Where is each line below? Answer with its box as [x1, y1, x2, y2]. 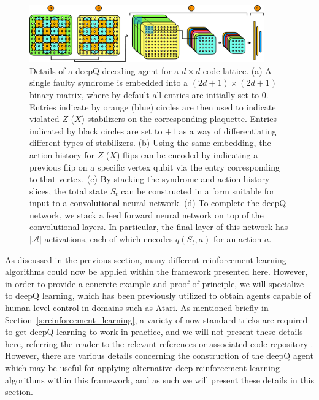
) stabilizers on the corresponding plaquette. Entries [81, 112, 277, 125]
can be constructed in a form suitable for [121, 184, 275, 197]
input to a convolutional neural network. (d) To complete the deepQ [29, 196, 286, 209]
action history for [29, 148, 94, 161]
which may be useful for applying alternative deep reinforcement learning [5, 361, 280, 374]
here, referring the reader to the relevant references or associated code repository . [5, 337, 313, 350]
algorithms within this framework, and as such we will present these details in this [5, 373, 314, 386]
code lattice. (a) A [202, 64, 272, 77]
